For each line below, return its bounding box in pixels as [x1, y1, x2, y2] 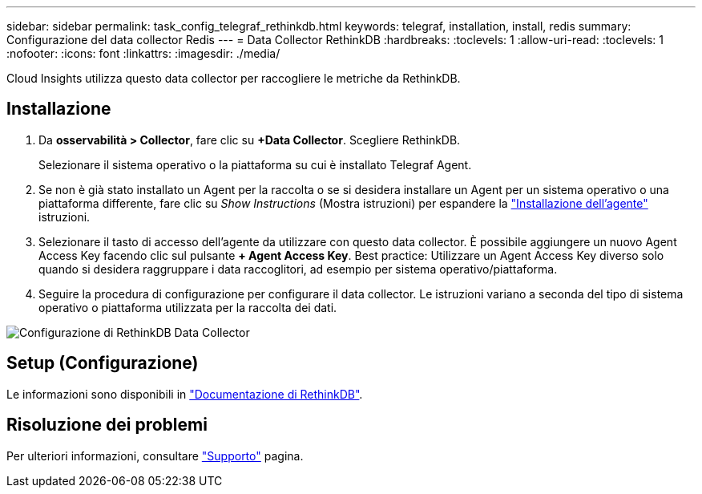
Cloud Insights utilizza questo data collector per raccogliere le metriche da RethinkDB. [6, 71, 461, 85]
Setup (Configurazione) [6, 353, 199, 374]
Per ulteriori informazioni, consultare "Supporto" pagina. [6, 448, 304, 463]
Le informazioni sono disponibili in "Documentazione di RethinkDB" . [6, 387, 363, 401]
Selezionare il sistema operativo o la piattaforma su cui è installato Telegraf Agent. [38, 157, 472, 172]
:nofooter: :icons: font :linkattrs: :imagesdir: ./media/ [6, 47, 280, 60]
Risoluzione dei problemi [6, 415, 208, 435]
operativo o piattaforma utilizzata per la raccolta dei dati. [38, 300, 337, 314]
